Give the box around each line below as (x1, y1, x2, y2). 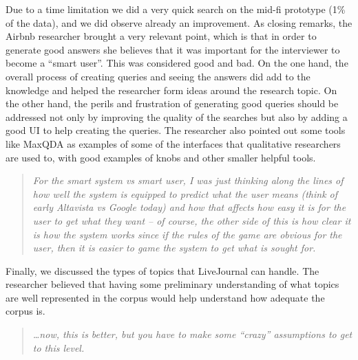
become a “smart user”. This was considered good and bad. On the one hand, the (6, 56, 348, 70)
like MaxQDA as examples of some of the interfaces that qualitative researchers (6, 136, 341, 150)
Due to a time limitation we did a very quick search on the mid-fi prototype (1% (6, 2, 346, 16)
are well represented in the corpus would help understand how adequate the (6, 290, 325, 304)
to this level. (32, 340, 85, 355)
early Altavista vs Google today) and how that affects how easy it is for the (32, 200, 346, 214)
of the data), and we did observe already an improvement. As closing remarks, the (6, 15, 352, 30)
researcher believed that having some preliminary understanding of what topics (6, 277, 339, 291)
